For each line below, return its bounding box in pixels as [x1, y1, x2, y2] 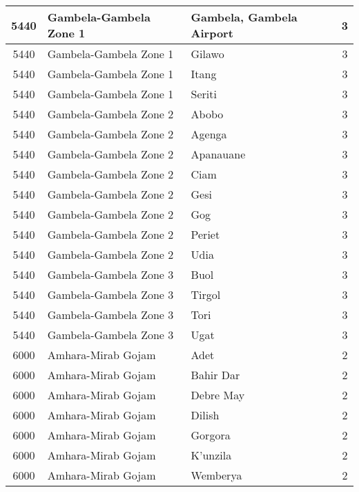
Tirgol [191, 286, 221, 302]
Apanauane [191, 146, 246, 162]
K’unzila [191, 447, 232, 463]
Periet [191, 226, 220, 242]
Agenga [191, 126, 227, 142]
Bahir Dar [191, 367, 240, 383]
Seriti [191, 86, 217, 102]
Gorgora [191, 427, 231, 443]
